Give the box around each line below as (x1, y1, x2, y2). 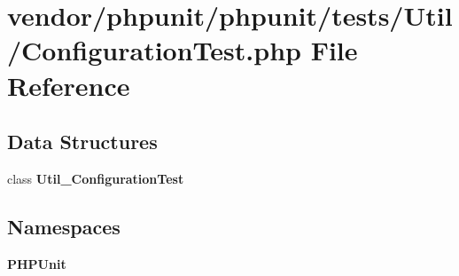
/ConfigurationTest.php (7, 32, 301, 68)
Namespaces (7, 212, 121, 240)
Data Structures (7, 128, 158, 155)
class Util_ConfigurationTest (7, 169, 184, 187)
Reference (7, 67, 130, 103)
